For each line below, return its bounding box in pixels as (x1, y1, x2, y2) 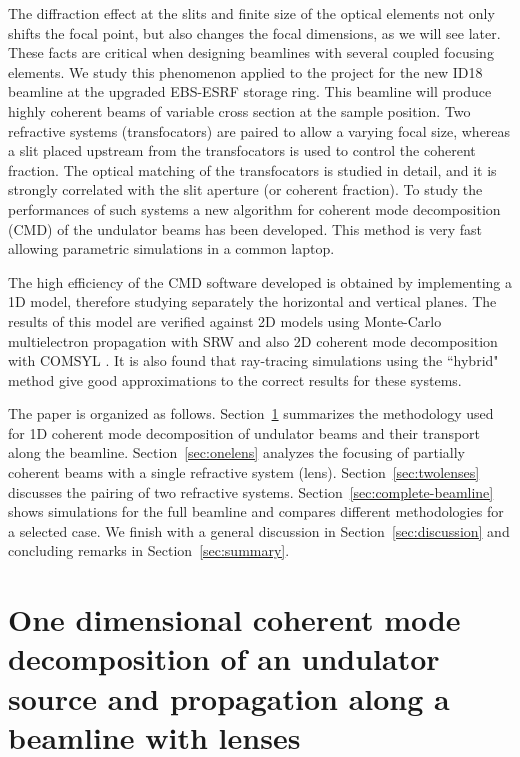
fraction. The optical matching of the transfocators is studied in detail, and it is (8, 159, 497, 180)
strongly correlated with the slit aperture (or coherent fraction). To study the (8, 179, 483, 200)
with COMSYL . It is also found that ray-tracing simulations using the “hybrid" (8, 350, 499, 371)
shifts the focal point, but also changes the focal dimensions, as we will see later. (8, 22, 501, 43)
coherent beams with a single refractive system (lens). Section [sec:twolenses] (8, 462, 480, 483)
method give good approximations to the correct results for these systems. (8, 369, 462, 390)
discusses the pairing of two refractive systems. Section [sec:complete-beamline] (8, 481, 494, 502)
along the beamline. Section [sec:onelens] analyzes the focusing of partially (8, 442, 465, 463)
